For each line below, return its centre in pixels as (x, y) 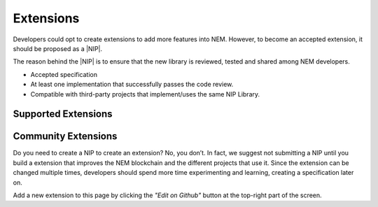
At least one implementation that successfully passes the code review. (132, 85)
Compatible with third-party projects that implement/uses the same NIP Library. (145, 94)
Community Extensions (65, 136)
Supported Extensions (63, 114)
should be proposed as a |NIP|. (58, 48)
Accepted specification (64, 74)
